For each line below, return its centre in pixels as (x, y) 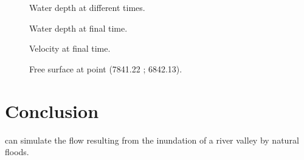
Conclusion (52, 110)
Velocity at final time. (70, 48)
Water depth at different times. (87, 7)
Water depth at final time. (78, 28)
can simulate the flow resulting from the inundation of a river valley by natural (152, 140)
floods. (17, 152)
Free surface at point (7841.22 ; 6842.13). (106, 68)
